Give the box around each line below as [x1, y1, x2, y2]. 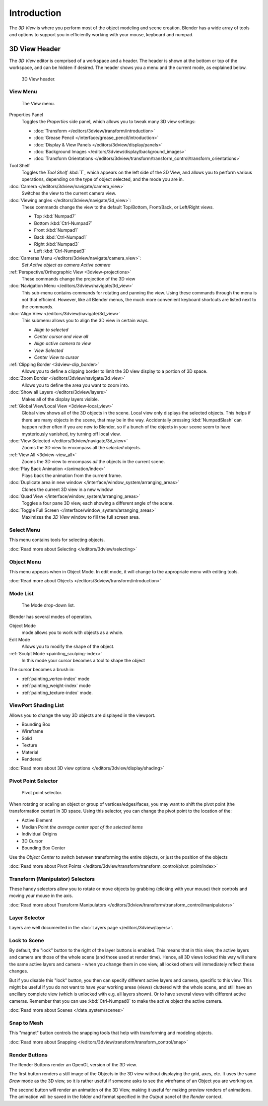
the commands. [21, 303, 54, 310]
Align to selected [34, 327, 69, 333]
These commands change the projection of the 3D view [21, 276, 135, 281]
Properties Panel [9, 112, 43, 118]
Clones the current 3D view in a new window [21, 486, 113, 492]
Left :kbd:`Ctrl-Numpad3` [34, 248, 86, 254]
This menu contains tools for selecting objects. [9, 537, 105, 543]
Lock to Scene [9, 937, 45, 944]
